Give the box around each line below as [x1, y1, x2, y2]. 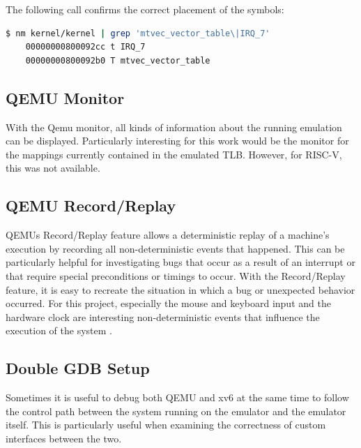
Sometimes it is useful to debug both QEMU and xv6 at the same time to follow [6, 390, 349, 405]
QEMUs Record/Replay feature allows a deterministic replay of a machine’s [6, 227, 330, 242]
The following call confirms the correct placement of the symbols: [6, 2, 284, 16]
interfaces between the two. [6, 431, 122, 445]
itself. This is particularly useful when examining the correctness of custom [6, 417, 326, 432]
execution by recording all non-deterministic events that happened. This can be [6, 241, 345, 255]
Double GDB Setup [6, 357, 150, 379]
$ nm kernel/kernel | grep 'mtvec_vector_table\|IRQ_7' [6, 28, 270, 38]
